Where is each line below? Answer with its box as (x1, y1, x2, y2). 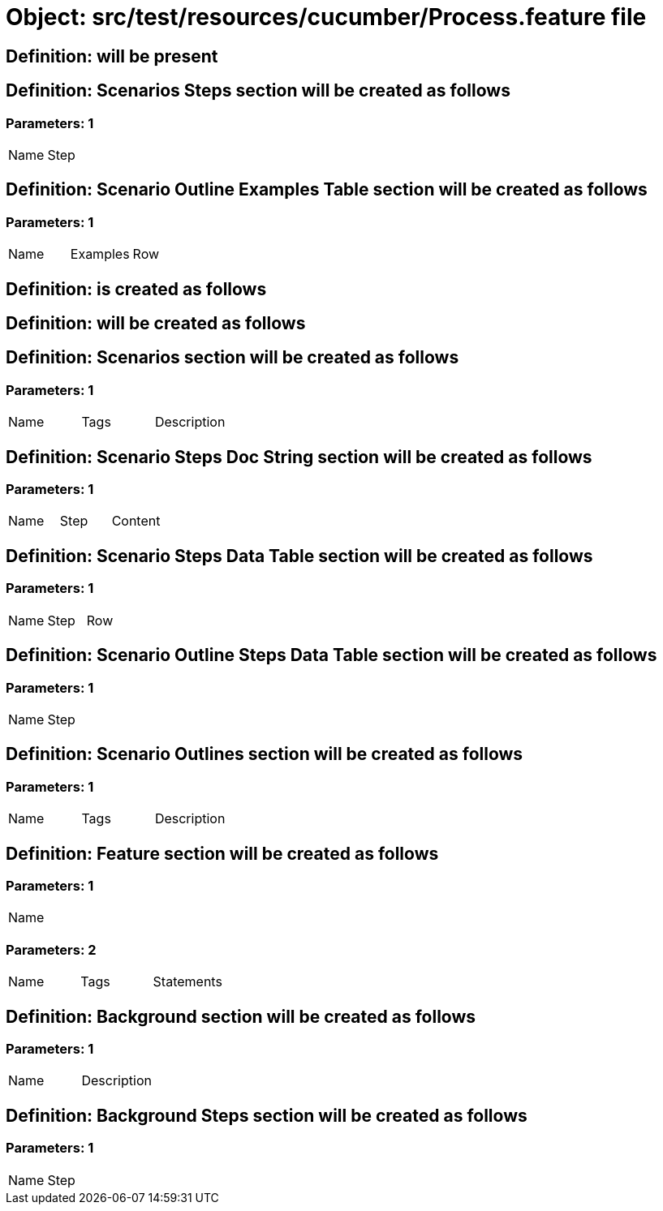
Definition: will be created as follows (6, 313, 306, 334)
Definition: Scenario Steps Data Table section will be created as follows (6, 545, 593, 566)
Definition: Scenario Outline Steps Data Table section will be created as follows (6, 645, 657, 666)
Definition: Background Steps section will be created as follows (6, 1105, 527, 1126)
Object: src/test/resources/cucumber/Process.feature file (6, 3, 647, 31)
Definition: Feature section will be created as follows (6, 843, 439, 864)
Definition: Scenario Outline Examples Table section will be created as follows (6, 179, 648, 200)
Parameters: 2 (6, 941, 97, 958)
